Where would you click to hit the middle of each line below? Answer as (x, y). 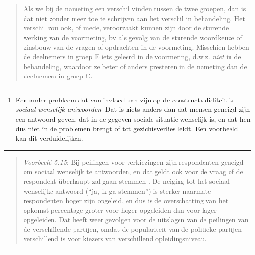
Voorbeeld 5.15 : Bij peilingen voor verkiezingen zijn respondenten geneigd (133, 162)
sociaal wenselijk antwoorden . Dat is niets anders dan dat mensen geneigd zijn (133, 109)
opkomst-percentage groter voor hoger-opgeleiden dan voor (112, 210)
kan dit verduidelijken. (49, 138)
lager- (211, 210)
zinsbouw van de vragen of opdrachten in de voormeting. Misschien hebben (136, 47)
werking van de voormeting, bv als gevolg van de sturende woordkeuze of (133, 37)
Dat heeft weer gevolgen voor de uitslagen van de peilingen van (154, 219)
